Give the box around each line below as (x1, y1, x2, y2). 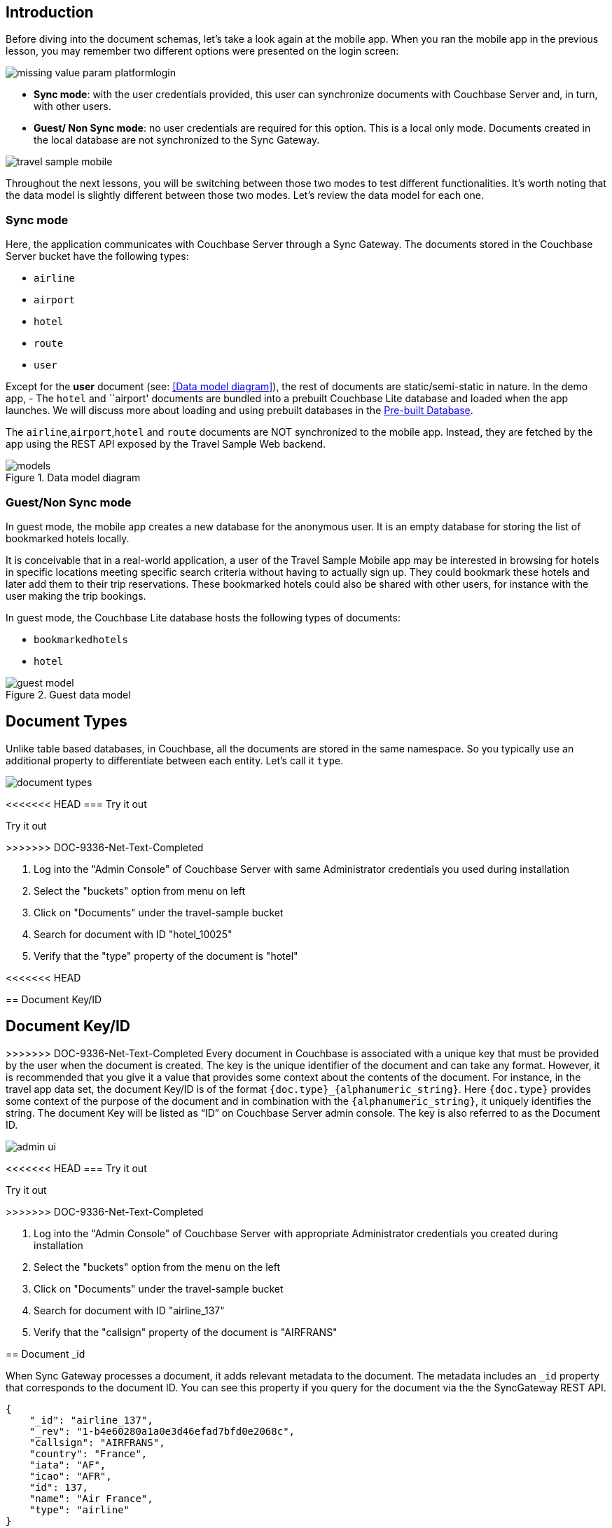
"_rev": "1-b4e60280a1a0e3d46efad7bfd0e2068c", (29, 1425, 295, 1437)
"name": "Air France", (29, 1492, 153, 1504)
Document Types (6, 713, 127, 731)
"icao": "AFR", (29, 1470, 112, 1482)
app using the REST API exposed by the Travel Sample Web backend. (6, 438, 326, 450)
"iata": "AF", (29, 1459, 106, 1471)
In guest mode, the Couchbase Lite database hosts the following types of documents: (6, 611, 401, 624)
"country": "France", (29, 1447, 148, 1459)
